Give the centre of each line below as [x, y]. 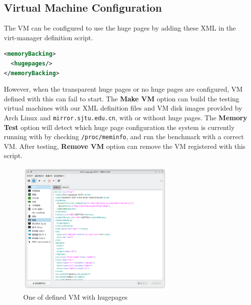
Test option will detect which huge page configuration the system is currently [119, 127]
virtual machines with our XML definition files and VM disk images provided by [123, 108]
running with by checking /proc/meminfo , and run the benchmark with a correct [124, 136]
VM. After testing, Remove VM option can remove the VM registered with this [125, 146]
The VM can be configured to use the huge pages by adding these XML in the [120, 28]
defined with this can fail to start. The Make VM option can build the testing [122, 98]
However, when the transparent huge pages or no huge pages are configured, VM [123, 89]
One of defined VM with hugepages [75, 297]
